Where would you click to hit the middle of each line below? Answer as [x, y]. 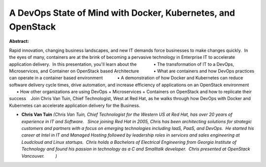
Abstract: [19, 41]
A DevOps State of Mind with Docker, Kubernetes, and [122, 13]
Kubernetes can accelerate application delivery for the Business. [75, 105]
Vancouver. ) [39, 156]
